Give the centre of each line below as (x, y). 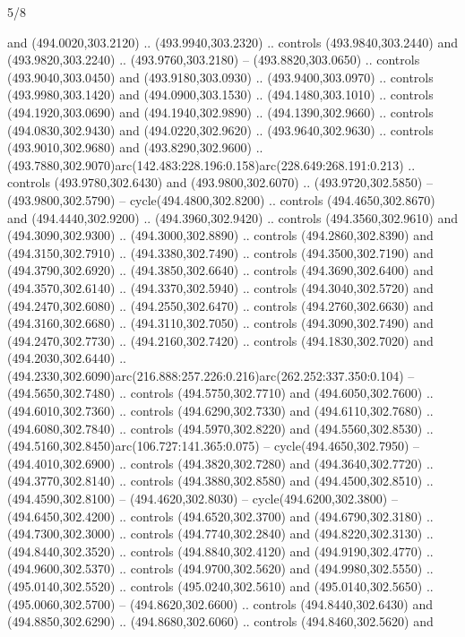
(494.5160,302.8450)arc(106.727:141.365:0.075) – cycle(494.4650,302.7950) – (214, 446)
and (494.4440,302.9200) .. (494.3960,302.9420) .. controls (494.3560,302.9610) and (232, 217)
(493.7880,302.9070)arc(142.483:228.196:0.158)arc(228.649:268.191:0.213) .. (211, 164)
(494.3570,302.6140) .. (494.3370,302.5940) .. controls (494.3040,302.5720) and (220, 287)
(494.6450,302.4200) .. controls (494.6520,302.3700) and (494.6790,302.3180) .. (220, 516)
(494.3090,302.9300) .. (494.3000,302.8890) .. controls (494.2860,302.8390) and (220, 235)
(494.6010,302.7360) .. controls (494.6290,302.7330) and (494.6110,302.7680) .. (220, 411)
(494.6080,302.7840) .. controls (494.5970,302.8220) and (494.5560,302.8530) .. (220, 428)
